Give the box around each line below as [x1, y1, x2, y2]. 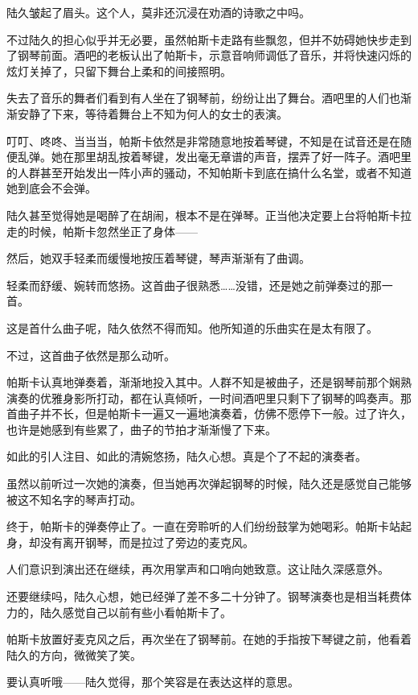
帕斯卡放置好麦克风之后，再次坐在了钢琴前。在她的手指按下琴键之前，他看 [6, 631, 400, 647]
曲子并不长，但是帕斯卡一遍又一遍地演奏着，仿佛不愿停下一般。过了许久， [17, 405, 412, 422]
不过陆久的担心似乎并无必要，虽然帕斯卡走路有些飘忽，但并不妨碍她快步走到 [6, 31, 412, 48]
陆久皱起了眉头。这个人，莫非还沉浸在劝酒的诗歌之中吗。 [6, 4, 310, 20]
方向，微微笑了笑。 [39, 646, 141, 663]
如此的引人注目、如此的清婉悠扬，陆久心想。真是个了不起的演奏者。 [6, 448, 367, 465]
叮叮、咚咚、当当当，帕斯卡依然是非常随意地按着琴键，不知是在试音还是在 [6, 132, 400, 149]
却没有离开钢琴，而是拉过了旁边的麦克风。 [28, 533, 254, 550]
